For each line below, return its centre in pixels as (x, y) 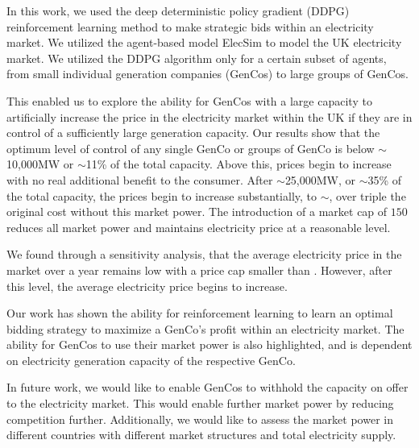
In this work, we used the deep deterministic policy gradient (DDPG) (178, 10)
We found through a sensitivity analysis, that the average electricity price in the (204, 254)
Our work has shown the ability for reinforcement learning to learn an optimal (200, 313)
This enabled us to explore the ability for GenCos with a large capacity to (189, 100)
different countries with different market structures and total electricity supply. (201, 435)
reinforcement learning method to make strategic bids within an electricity (190, 26)
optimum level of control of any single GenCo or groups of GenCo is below (191, 148)
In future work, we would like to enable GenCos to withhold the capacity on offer (207, 387)
